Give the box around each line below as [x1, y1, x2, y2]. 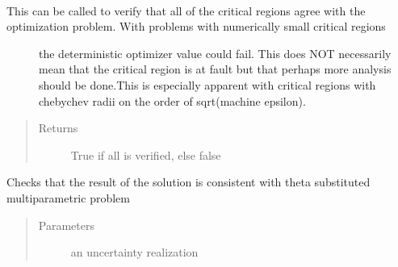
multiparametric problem [6, 189, 130, 206]
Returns [38, 119, 78, 136]
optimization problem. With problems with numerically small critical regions [6, 18, 386, 35]
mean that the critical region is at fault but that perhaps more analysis [39, 60, 392, 77]
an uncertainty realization [70, 244, 199, 261]
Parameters [38, 216, 94, 233]
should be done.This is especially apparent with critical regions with [39, 76, 376, 93]
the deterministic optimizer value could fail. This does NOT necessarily [39, 44, 392, 61]
